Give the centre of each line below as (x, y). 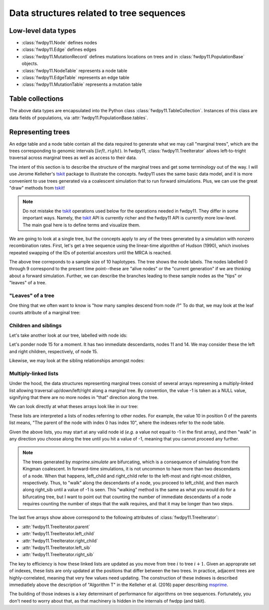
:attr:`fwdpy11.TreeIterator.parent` (56, 527)
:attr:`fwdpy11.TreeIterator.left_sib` (57, 548)
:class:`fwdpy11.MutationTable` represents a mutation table (82, 84)
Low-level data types (43, 31)
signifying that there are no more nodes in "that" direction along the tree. (84, 398)
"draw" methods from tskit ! (37, 188)
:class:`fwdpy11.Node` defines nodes (59, 43)
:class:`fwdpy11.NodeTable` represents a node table (74, 70)
